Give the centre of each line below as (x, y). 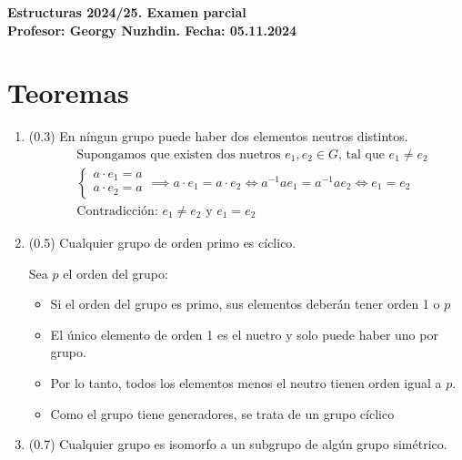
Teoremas (68, 92)
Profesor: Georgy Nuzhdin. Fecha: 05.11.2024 (152, 30)
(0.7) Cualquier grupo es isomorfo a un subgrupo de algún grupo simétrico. (238, 444)
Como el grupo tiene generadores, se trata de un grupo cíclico (222, 413)
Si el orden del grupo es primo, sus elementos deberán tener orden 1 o (245, 304)
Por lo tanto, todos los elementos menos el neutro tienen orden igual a (246, 382)
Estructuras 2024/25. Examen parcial (127, 12)
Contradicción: (117, 211)
